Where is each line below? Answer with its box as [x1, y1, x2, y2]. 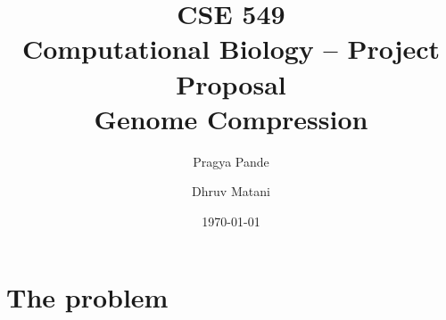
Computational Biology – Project [21, 30, 441, 67]
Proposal [176, 65, 286, 102]
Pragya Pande [193, 152, 269, 170]
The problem [6, 279, 169, 316]
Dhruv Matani [192, 182, 270, 201]
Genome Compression [94, 100, 368, 136]
